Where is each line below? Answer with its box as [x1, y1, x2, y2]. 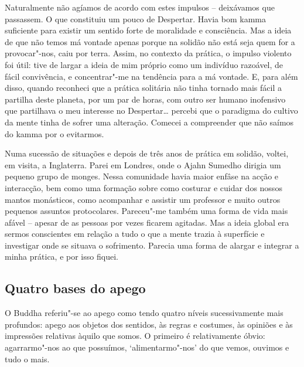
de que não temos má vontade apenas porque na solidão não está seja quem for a [5, 35, 295, 47]
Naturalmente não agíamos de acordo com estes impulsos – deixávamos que [5, 1, 275, 13]
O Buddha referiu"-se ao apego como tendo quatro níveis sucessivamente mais [5, 307, 283, 319]
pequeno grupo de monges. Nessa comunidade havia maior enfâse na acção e [5, 170, 279, 182]
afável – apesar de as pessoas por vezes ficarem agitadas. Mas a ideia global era [5, 216, 289, 228]
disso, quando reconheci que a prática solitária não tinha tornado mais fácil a [5, 81, 282, 94]
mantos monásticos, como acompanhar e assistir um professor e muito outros [5, 193, 281, 205]
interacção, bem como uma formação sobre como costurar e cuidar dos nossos [5, 181, 282, 193]
